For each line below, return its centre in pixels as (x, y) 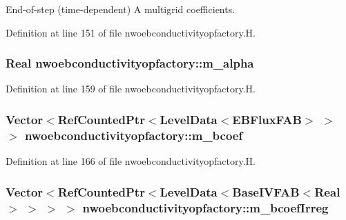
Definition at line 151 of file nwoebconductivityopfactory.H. (131, 32)
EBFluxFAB (267, 119)
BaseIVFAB (266, 191)
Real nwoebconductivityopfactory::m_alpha (130, 63)
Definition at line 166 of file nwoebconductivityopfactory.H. (131, 161)
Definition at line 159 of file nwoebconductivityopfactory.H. (131, 89)
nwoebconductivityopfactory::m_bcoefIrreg (205, 207)
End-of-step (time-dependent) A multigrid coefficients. (121, 9)
